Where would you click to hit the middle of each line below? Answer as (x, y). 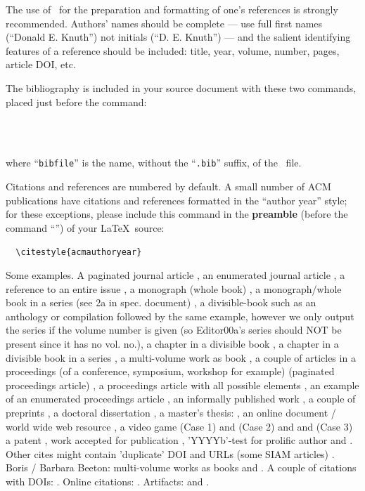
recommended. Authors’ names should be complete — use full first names (164, 23)
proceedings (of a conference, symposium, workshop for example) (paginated (170, 371)
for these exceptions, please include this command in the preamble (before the (177, 214)
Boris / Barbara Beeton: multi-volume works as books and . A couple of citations (181, 467)
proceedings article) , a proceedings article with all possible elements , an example (182, 385)
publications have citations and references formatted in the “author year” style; (177, 200)
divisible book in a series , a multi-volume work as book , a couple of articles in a (181, 357)
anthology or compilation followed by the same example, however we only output (180, 316)
